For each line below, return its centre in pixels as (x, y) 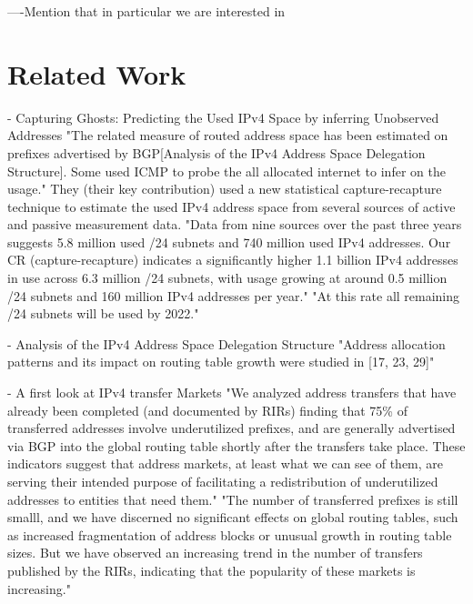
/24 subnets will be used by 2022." (103, 313)
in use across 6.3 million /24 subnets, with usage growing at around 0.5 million (227, 278)
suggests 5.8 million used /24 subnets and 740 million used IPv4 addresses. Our (229, 242)
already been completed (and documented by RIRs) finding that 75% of (207, 410)
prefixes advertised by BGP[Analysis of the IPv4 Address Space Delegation (216, 152)
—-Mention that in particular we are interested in (146, 11)
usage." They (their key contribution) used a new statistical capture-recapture (225, 189)
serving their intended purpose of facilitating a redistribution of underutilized (223, 481)
